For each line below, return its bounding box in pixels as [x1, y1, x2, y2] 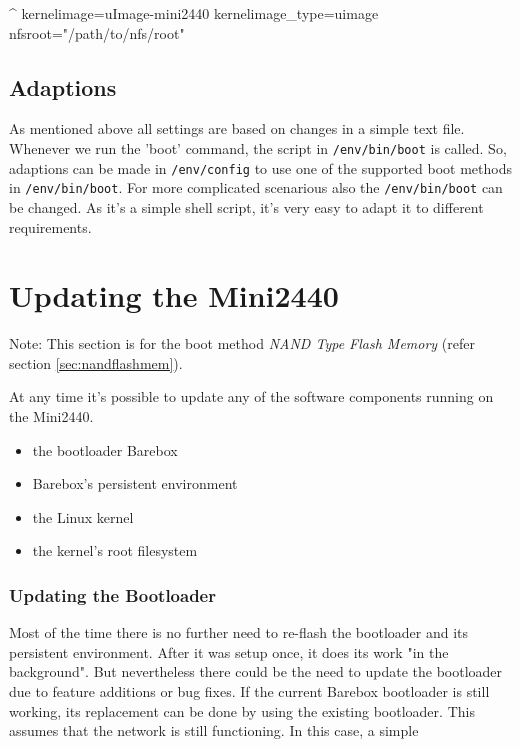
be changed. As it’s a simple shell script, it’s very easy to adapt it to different [9, 196, 484, 217]
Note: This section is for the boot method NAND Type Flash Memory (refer [9, 333, 475, 354]
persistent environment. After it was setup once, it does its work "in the [9, 641, 449, 662]
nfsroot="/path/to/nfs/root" [9, 22, 185, 43]
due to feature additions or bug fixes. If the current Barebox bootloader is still [9, 681, 490, 702]
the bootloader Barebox [32, 439, 178, 460]
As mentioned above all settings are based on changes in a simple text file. [9, 118, 465, 139]
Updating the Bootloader [9, 582, 216, 607]
